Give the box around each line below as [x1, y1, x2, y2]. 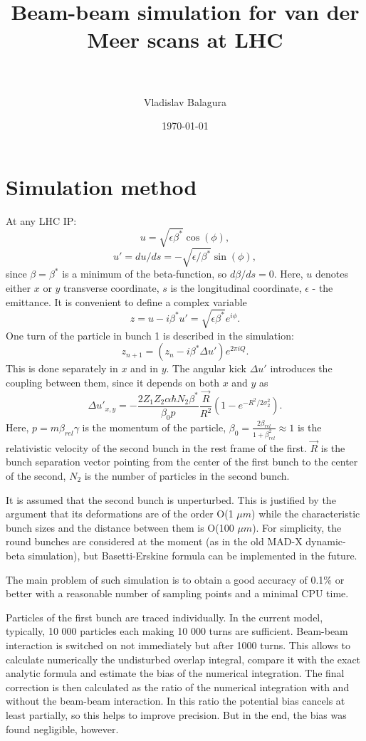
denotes [315, 266, 348, 281]
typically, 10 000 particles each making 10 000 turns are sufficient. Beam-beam [6, 624, 348, 638]
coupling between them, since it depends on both [6, 374, 219, 389]
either [6, 280, 31, 295]
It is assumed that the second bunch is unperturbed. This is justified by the [6, 492, 336, 507]
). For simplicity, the [252, 520, 342, 535]
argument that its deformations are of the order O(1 [6, 506, 234, 521]
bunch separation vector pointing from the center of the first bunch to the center [6, 454, 358, 469]
